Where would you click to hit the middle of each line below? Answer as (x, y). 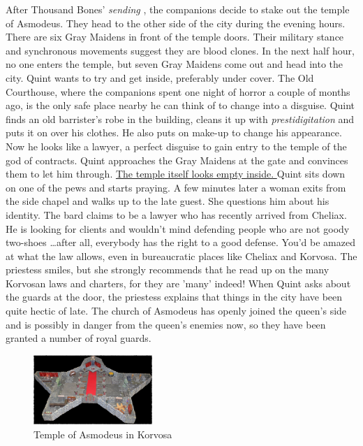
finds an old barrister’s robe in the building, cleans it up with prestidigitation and (180, 118)
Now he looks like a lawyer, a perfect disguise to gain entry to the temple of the (176, 146)
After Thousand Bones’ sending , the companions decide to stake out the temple (178, 9)
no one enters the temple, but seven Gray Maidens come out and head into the (174, 64)
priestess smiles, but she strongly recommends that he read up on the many (168, 269)
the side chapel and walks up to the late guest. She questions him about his (168, 201)
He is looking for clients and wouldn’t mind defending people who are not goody (178, 228)
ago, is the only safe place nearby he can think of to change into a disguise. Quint (180, 105)
